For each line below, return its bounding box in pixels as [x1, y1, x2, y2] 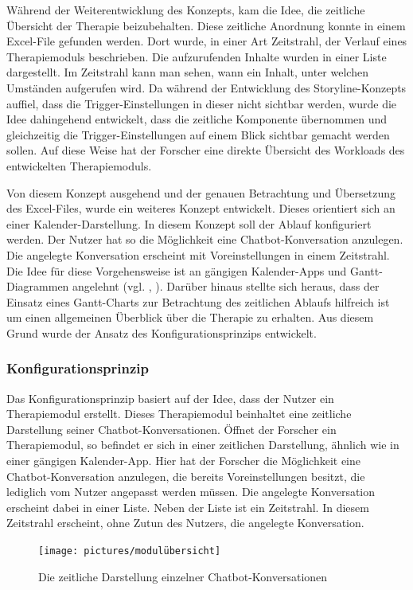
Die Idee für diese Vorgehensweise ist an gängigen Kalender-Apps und [6, 262, 347, 279]
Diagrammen [6, 278, 69, 295]
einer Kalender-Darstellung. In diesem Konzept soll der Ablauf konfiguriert [6, 215, 372, 232]
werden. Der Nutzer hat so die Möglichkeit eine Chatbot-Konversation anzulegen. [6, 231, 403, 248]
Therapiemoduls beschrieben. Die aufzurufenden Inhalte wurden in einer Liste [6, 48, 387, 64]
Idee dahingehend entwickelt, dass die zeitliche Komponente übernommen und [6, 111, 388, 127]
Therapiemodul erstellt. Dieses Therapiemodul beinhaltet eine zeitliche [6, 405, 352, 422]
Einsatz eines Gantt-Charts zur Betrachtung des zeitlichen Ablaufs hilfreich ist [6, 293, 390, 310]
